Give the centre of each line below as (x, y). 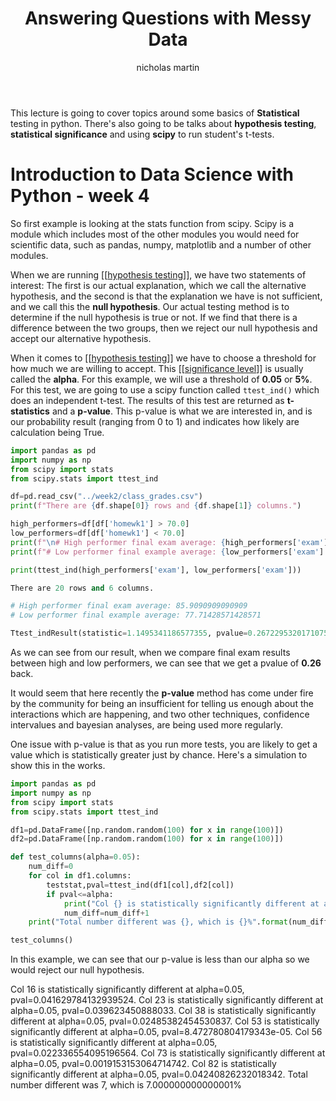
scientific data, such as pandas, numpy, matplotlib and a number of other (161, 244)
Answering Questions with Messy (168, 18)
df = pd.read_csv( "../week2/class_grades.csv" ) (106, 497)
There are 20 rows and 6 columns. (82, 588)
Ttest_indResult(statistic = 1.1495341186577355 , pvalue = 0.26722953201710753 (171, 633)
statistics (30, 411)
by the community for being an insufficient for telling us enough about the (162, 703)
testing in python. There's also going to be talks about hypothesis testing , (163, 123)
